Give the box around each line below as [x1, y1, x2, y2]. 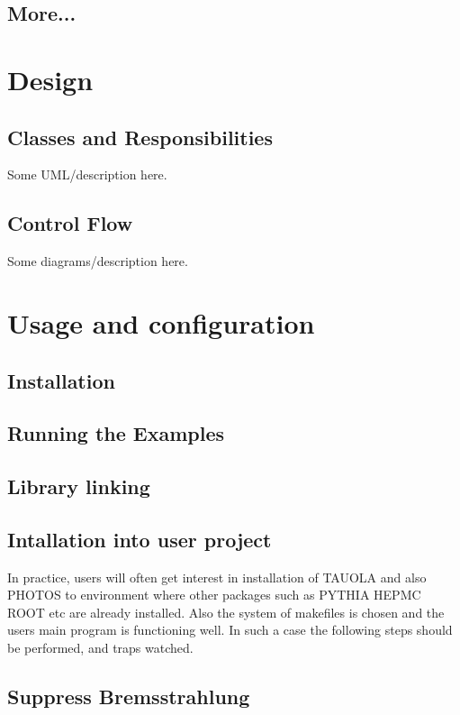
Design [7, 60, 94, 97]
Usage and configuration [7, 304, 315, 341]
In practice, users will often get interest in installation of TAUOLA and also [7, 567, 427, 586]
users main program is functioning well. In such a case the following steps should [7, 620, 453, 639]
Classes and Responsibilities [7, 123, 273, 151]
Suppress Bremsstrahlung [7, 683, 250, 710]
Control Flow [7, 209, 133, 237]
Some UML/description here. [7, 165, 167, 184]
